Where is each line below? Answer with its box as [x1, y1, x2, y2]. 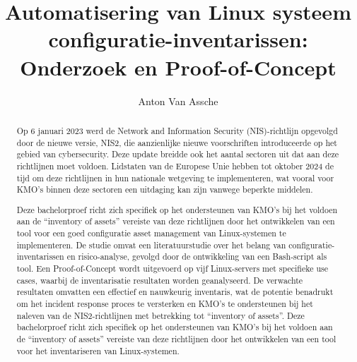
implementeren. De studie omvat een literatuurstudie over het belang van [16, 239, 286, 251]
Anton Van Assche [138, 93, 218, 108]
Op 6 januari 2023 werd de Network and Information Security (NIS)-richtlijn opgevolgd [16, 124, 338, 136]
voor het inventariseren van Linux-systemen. [16, 344, 180, 356]
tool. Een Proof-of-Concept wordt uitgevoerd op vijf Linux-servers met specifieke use [16, 263, 329, 274]
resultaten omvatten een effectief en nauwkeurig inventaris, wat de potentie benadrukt [16, 286, 334, 298]
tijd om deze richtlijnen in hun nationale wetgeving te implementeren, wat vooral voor [16, 171, 334, 183]
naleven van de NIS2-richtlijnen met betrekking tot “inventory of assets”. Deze [16, 309, 305, 321]
